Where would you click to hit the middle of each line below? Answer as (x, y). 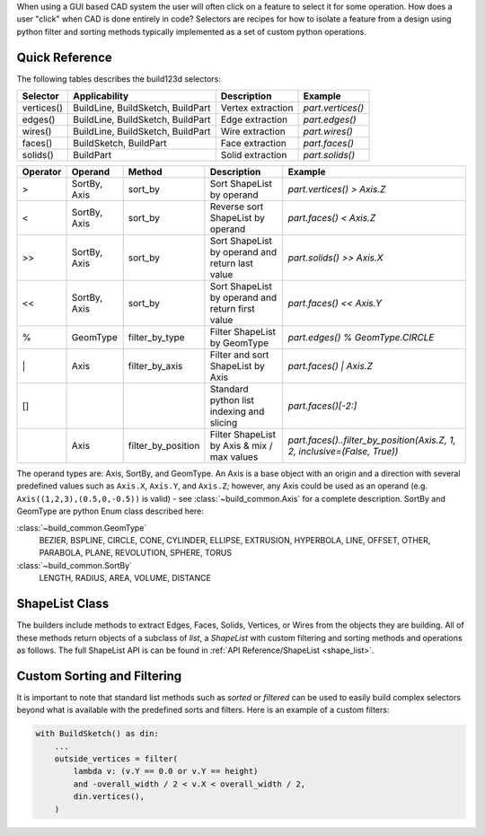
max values (234, 457)
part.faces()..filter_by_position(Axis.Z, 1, (372, 440)
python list (232, 400)
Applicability (101, 96)
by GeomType (239, 343)
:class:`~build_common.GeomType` (82, 528)
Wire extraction (253, 132)
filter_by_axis (155, 366)
